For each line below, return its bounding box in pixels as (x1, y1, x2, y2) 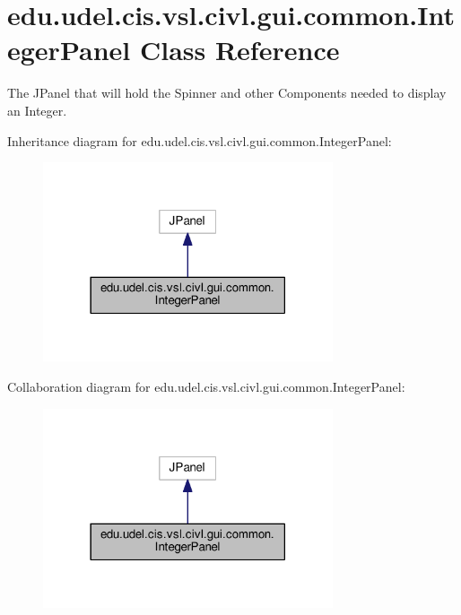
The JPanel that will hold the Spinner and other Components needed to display (7, 83, 447, 102)
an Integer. (7, 100, 67, 119)
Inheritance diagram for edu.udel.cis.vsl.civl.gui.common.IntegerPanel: (7, 131, 392, 150)
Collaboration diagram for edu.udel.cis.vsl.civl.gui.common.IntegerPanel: (7, 377, 405, 396)
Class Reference (139, 31, 340, 68)
